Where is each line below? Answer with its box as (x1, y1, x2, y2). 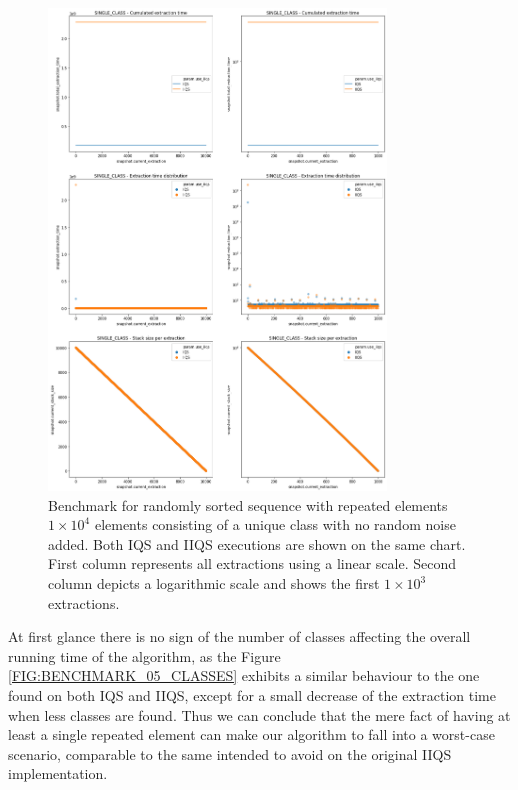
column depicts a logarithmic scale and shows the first (48, 573, 380, 594)
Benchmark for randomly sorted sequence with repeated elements (48, 494, 448, 515)
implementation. (8, 763, 108, 784)
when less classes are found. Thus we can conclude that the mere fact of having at (8, 704, 511, 725)
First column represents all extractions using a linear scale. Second (48, 553, 457, 574)
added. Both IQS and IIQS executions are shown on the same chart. (48, 533, 466, 554)
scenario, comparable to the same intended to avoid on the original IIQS (8, 743, 452, 764)
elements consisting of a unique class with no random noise (94, 514, 456, 535)
